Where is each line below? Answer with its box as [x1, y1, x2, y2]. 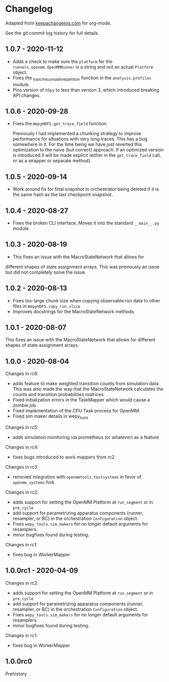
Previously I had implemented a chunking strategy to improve [12, 130, 142, 137]
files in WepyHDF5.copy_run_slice [12, 303, 80, 309]
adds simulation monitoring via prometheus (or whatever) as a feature [12, 434, 159, 441]
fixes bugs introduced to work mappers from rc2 [12, 454, 115, 460]
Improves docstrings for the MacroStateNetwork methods [12, 308, 134, 315]
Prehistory [5, 671, 27, 677]
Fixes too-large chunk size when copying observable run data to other [12, 297, 160, 303]
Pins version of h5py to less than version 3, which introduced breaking [12, 86, 159, 93]
